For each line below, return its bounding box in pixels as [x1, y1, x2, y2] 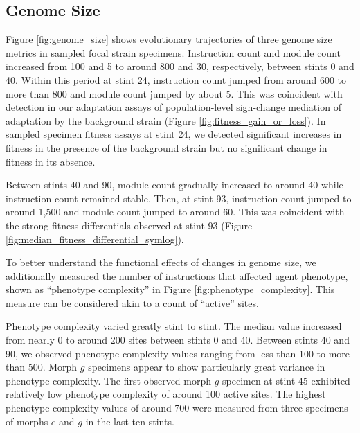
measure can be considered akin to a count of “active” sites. [6, 295, 259, 310]
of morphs [6, 414, 48, 428]
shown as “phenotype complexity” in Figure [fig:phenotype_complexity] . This [6, 282, 335, 297]
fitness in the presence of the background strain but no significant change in [6, 140, 327, 154]
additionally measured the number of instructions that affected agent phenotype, [6, 268, 348, 283]
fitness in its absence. [6, 154, 96, 168]
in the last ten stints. [85, 414, 174, 428]
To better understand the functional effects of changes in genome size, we [6, 255, 316, 269]
